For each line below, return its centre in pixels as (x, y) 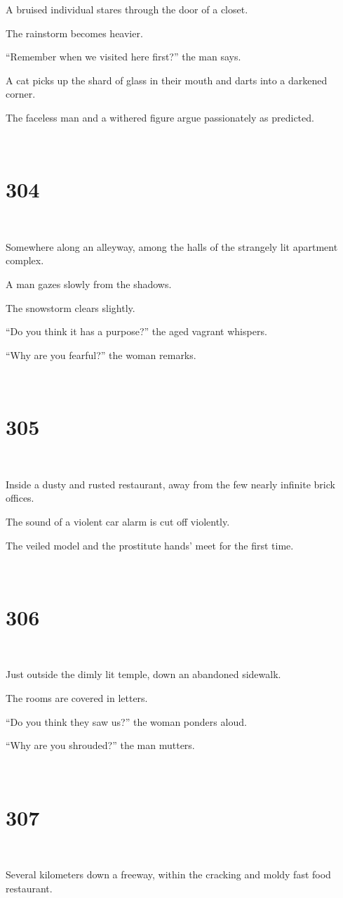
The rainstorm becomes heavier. (74, 33)
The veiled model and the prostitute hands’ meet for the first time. (150, 545)
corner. (21, 94)
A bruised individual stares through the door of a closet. (127, 9)
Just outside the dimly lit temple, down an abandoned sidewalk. (143, 674)
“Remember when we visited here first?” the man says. (123, 57)
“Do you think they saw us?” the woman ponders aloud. (126, 721)
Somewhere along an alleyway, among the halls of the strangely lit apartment (172, 246)
